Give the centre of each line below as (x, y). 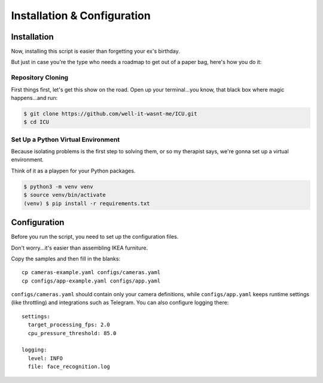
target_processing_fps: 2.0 (69, 325)
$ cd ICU (36, 122)
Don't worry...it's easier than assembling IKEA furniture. (80, 248)
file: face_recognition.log (69, 367)
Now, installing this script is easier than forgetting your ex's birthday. (96, 51)
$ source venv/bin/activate (65, 195)
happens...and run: (34, 98)
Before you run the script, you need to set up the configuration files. (95, 237)
